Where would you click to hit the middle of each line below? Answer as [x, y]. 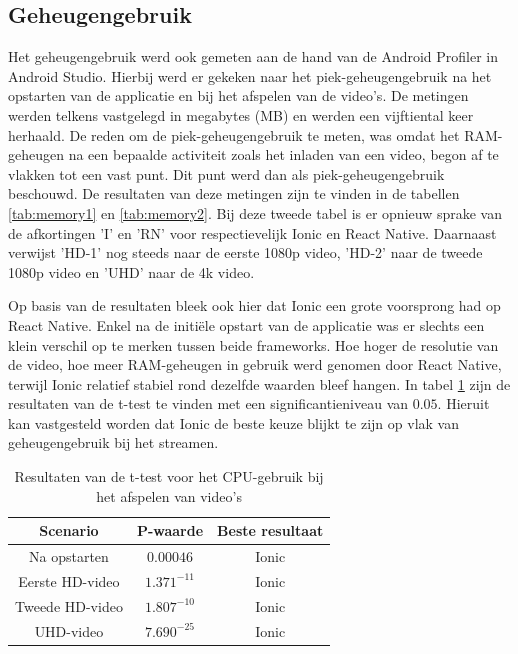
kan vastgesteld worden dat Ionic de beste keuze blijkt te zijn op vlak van [233, 422]
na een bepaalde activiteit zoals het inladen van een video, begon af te [283, 154]
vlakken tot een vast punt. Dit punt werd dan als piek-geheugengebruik [226, 173]
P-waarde [170, 530]
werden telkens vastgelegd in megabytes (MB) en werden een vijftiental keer [241, 114]
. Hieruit [463, 403]
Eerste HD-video [69, 580]
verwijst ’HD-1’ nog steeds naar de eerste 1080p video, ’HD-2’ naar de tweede [245, 252]
